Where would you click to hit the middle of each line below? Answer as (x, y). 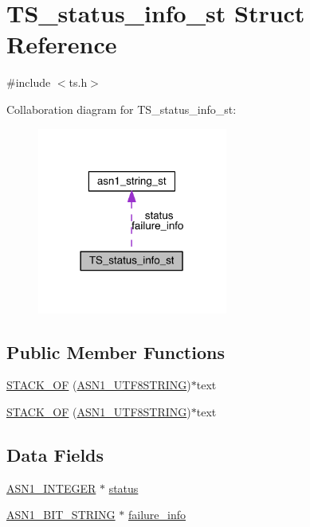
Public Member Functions (116, 351)
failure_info (157, 515)
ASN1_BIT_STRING (61, 515)
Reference (62, 44)
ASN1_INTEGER (51, 488)
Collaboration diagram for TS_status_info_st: (122, 109)
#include (29, 82)
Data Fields (55, 455)
